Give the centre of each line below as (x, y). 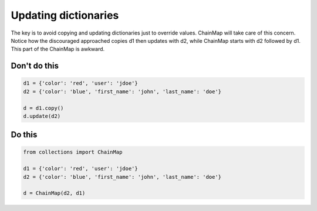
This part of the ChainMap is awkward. (58, 49)
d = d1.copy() (43, 108)
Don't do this (35, 66)
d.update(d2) (42, 116)
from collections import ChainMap (73, 152)
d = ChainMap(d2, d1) (54, 193)
